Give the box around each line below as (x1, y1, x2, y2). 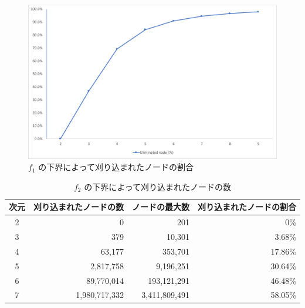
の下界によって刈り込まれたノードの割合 (38, 161, 194, 173)
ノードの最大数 (132, 201, 189, 213)
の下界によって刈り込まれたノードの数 (84, 180, 232, 192)
